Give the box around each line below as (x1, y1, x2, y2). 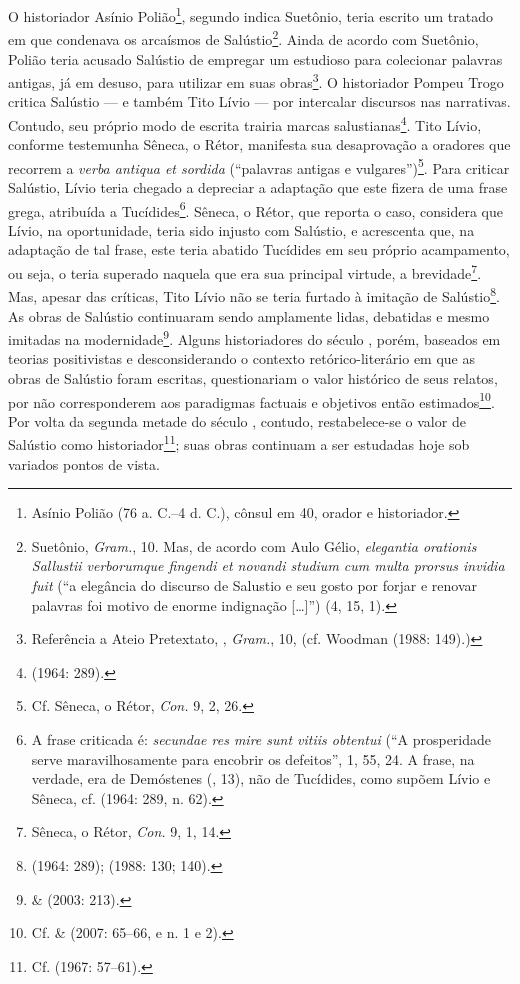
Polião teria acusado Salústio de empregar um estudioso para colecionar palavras (8, 48, 503, 69)
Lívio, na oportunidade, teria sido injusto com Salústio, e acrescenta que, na (8, 219, 475, 240)
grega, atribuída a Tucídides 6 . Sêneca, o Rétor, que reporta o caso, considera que (8, 197, 503, 221)
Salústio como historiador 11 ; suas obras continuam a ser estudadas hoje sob (8, 431, 470, 455)
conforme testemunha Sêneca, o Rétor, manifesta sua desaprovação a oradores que (8, 134, 511, 155)
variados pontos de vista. (8, 453, 160, 474)
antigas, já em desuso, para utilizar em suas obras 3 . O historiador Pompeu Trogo (8, 69, 504, 92)
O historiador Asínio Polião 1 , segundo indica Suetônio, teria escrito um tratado (8, 3, 493, 26)
